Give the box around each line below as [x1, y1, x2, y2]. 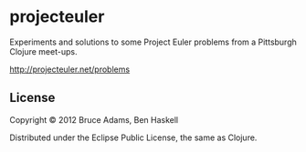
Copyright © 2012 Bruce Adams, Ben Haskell [9, 114, 179, 125]
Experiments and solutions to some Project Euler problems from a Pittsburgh [9, 36, 297, 47]
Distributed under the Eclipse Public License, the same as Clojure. [9, 132, 258, 143]
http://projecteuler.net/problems [9, 64, 131, 75]
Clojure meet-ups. [9, 46, 78, 56]
